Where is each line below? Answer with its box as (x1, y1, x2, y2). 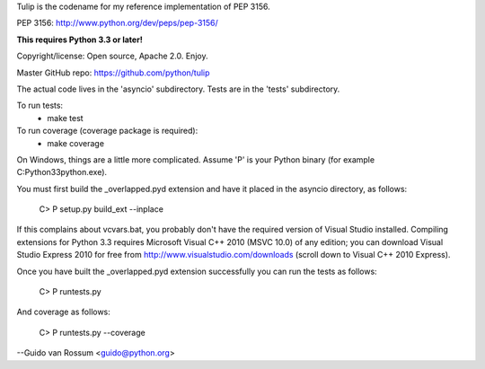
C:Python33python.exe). (16, 167, 108, 178)
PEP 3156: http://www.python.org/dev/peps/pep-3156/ (16, 18, 219, 29)
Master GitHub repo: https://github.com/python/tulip (16, 67, 210, 78)
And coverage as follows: (16, 306, 111, 318)
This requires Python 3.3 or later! (16, 34, 143, 45)
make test (47, 112, 84, 123)
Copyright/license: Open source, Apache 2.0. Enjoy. (16, 50, 208, 62)
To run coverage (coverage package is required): (16, 126, 198, 136)
